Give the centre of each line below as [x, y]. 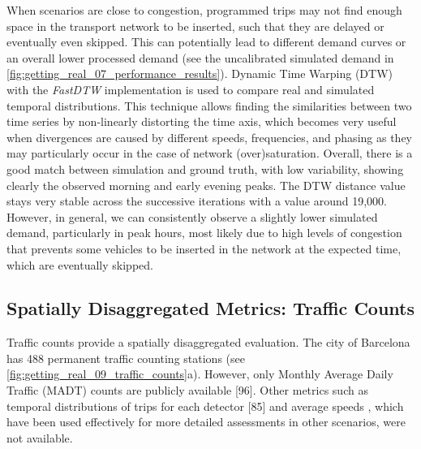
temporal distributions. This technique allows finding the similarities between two [209, 105]
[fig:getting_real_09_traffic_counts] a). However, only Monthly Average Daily [200, 374]
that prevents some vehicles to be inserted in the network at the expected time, [204, 248]
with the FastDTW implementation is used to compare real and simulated [191, 89]
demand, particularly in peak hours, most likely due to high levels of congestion [204, 233]
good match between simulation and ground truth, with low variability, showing [205, 168]
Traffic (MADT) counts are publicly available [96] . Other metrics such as [187, 390]
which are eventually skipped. [80, 264]
